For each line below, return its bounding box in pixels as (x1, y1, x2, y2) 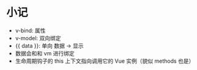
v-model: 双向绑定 (15, 34, 61, 41)
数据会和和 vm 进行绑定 (15, 49, 75, 57)
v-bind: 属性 (15, 27, 46, 34)
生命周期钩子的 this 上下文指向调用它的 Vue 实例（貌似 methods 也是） (15, 57, 195, 65)
